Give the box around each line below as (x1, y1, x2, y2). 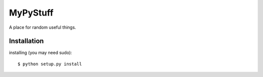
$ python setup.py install (18, 61, 82, 67)
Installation (9, 37, 44, 45)
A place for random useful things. (9, 24, 76, 30)
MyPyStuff (9, 7, 54, 18)
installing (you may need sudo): (9, 50, 73, 56)
